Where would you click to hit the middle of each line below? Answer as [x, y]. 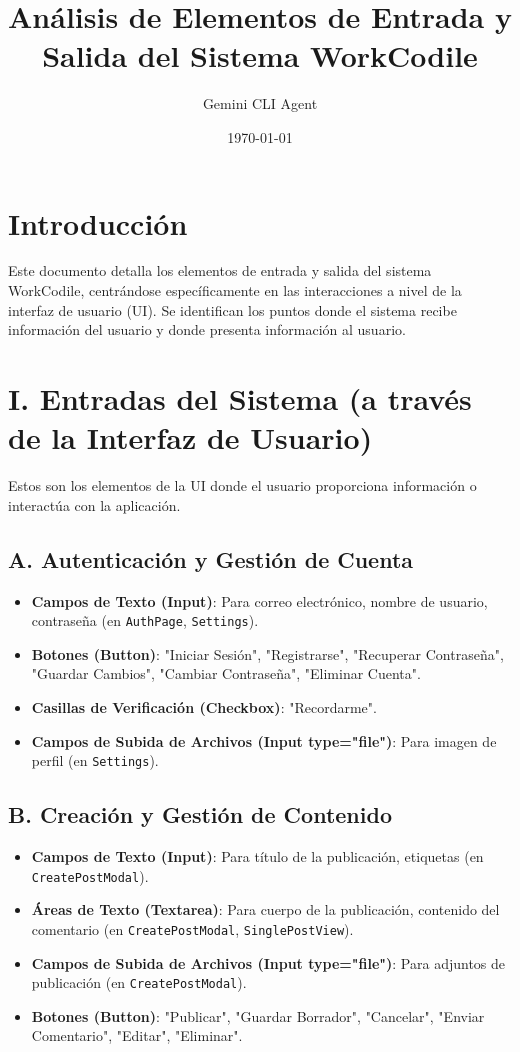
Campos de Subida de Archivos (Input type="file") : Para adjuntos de [268, 962]
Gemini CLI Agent [260, 103]
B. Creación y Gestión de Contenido [200, 814]
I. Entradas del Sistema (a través [240, 398]
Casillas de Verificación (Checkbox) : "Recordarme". [204, 706]
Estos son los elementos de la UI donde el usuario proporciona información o [242, 485]
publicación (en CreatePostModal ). [139, 982]
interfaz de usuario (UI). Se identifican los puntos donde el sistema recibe [232, 309]
